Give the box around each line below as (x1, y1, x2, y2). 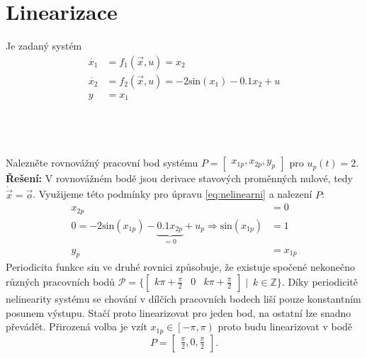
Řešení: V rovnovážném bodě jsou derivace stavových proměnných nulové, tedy (6, 171, 353, 186)
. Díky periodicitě (281, 274, 358, 289)
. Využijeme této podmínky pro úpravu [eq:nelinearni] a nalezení (33, 186, 312, 201)
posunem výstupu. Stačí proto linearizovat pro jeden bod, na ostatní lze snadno (6, 305, 351, 320)
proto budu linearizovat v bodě (218, 319, 353, 334)
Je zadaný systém (6, 38, 82, 53)
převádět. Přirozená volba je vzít (6, 319, 147, 334)
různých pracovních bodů (6, 274, 115, 289)
